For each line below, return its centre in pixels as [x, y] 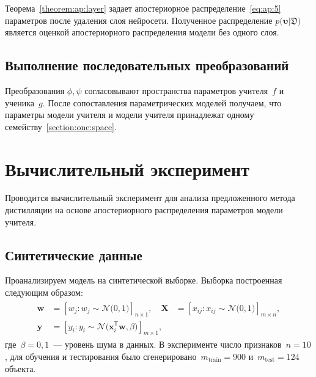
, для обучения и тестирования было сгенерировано [101, 356]
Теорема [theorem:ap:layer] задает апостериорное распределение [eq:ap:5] [143, 8]
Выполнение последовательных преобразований [147, 65]
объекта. [20, 368]
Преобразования [35, 90]
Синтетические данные [74, 254]
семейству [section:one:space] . [61, 126]
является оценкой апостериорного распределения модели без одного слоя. [142, 32]
